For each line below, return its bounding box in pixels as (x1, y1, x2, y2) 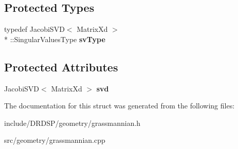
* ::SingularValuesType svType (4, 33, 105, 44)
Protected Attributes (4, 59, 118, 74)
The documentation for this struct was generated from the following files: (4, 100, 235, 111)
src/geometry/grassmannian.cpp (4, 135, 105, 145)
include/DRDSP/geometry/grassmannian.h (4, 117, 141, 128)
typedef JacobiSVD (4, 24, 65, 34)
